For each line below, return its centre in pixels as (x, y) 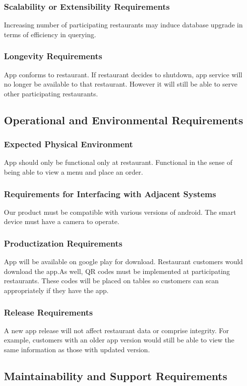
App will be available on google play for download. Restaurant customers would (123, 261)
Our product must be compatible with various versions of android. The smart (120, 212)
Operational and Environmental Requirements (123, 120)
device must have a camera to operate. (62, 221)
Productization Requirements (63, 243)
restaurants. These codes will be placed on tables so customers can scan (112, 281)
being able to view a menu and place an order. (74, 172)
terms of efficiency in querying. (50, 34)
